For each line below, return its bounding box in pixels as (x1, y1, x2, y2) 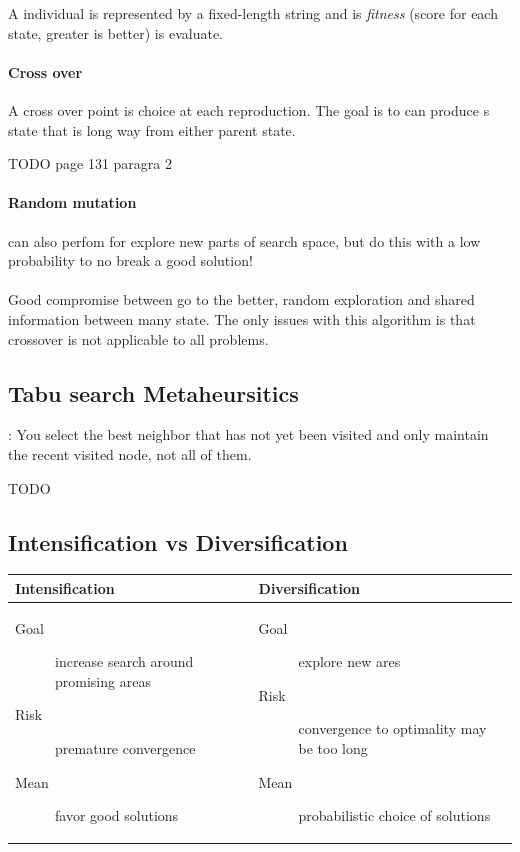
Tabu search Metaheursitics (8, 377, 299, 408)
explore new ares (298, 651, 401, 672)
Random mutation (8, 192, 137, 213)
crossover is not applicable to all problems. (8, 328, 269, 349)
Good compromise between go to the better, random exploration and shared (8, 289, 475, 310)
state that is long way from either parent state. (8, 119, 296, 140)
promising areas (55, 670, 151, 691)
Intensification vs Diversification (8, 526, 348, 557)
